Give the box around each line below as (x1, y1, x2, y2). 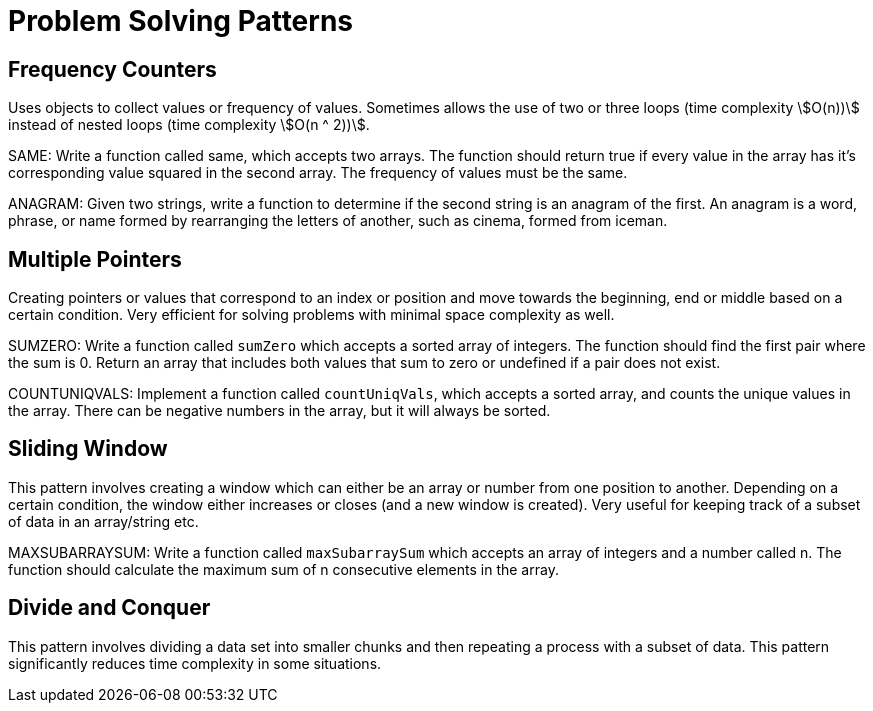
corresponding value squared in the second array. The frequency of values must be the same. (8, 164, 628, 182)
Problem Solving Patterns (8, 4, 354, 38)
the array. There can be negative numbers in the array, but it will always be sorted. (8, 402, 551, 420)
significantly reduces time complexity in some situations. (8, 654, 382, 672)
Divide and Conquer (8, 595, 211, 621)
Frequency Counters (8, 56, 217, 82)
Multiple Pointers (8, 246, 182, 272)
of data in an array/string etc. (8, 512, 199, 530)
